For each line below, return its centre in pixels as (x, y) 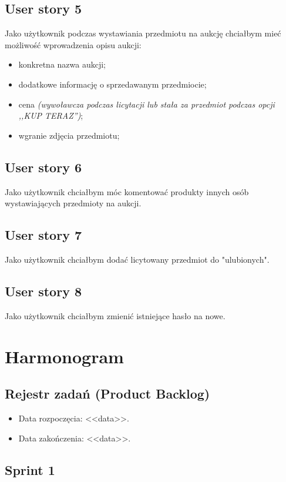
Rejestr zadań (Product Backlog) (107, 394)
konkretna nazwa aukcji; (62, 64)
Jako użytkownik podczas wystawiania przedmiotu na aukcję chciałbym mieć (143, 33)
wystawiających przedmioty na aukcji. (73, 203)
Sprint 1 (30, 469)
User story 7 (43, 235)
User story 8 (43, 291)
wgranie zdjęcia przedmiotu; (69, 135)
